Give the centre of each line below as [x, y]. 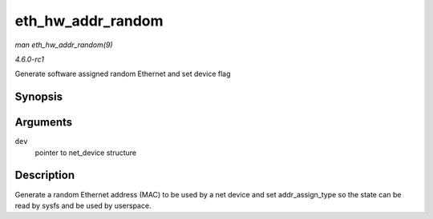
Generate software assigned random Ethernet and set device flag [123, 74]
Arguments [44, 123]
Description [45, 175]
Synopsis [39, 97]
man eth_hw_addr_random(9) [64, 45]
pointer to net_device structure [86, 153]
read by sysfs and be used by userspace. [83, 205]
